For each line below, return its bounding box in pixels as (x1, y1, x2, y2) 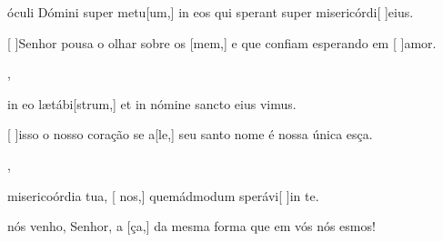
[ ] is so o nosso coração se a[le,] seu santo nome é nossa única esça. (7, 125, 373, 144)
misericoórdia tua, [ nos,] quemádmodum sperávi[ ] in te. (7, 186, 319, 205)
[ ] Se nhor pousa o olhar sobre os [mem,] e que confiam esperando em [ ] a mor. (7, 33, 437, 52)
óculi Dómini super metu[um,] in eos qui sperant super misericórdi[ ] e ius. (7, 3, 414, 21)
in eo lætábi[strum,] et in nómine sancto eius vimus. (7, 94, 297, 113)
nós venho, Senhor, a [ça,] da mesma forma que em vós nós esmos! (7, 217, 376, 236)
